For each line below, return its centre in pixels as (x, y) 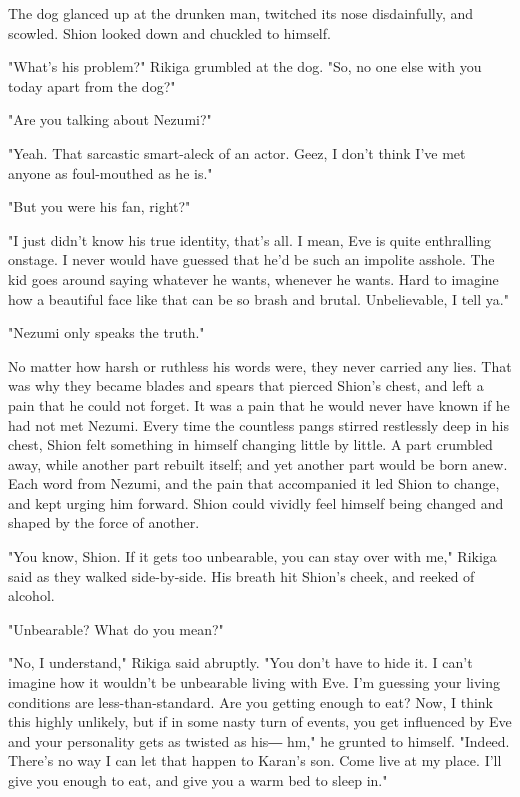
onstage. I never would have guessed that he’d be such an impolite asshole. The (251, 259)
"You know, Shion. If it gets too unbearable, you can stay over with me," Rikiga (252, 556)
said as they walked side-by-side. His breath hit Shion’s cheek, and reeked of (241, 575)
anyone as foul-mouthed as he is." (110, 172)
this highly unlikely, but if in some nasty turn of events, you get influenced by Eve (260, 721)
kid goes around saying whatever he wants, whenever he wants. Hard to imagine (253, 278)
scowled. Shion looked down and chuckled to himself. (169, 32)
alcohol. (31, 595)
